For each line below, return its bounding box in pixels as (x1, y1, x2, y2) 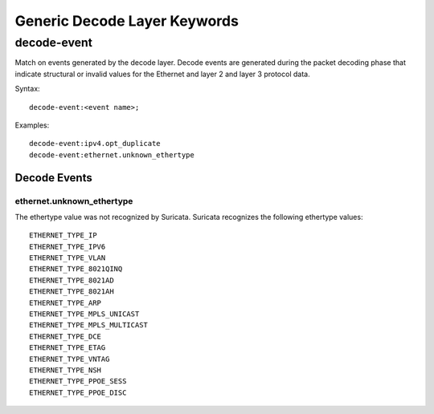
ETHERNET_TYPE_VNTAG (29, 354, 110, 363)
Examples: (14, 120, 50, 130)
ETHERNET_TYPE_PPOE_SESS (29, 377, 127, 386)
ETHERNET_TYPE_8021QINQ (29, 265, 123, 274)
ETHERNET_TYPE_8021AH (29, 287, 114, 296)
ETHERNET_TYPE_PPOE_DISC (29, 388, 127, 397)
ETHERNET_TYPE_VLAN (29, 254, 106, 262)
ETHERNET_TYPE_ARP (29, 298, 102, 307)
